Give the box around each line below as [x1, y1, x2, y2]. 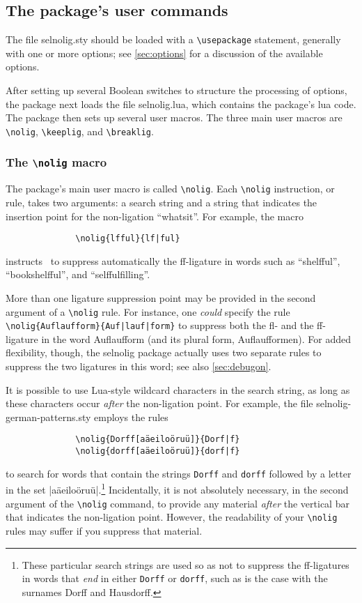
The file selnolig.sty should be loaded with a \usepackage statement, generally [6, 32, 341, 47]
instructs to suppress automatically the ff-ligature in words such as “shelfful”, [6, 253, 340, 268]
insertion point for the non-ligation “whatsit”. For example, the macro [6, 208, 304, 223]
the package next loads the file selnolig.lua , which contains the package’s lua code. [6, 96, 356, 111]
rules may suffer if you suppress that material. [6, 523, 203, 537]
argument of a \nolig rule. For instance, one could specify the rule [6, 304, 290, 319]
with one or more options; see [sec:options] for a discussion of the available [6, 45, 323, 60]
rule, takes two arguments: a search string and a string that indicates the [6, 194, 317, 209]
